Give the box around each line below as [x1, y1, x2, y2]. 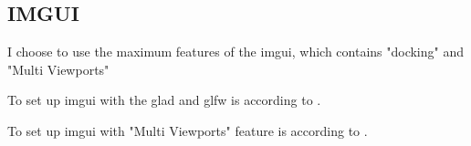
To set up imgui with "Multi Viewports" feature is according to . [7, 120, 368, 140]
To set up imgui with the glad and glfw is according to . [7, 90, 321, 109]
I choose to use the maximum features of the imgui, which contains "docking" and [7, 42, 465, 61]
